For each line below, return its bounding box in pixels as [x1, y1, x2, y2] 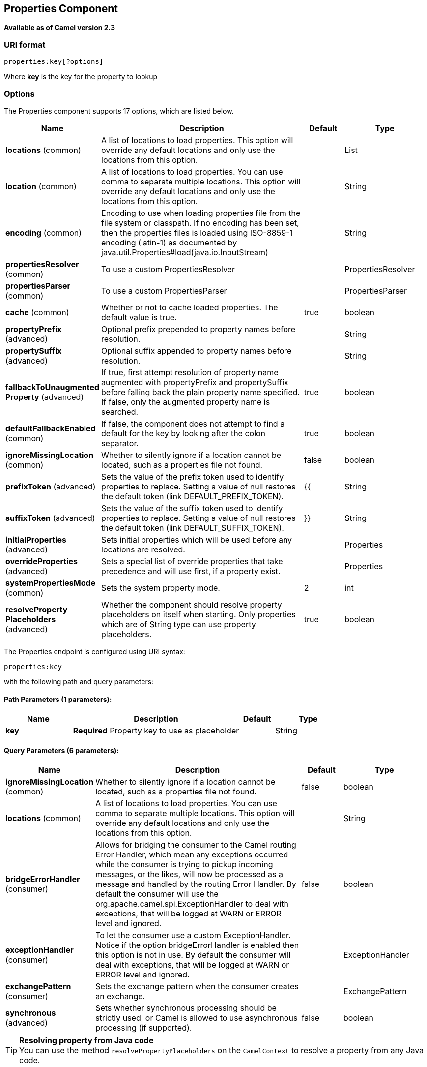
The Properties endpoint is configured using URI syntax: [4, 647, 185, 656]
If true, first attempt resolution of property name [101, 367, 279, 377]
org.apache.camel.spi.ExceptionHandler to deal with [95, 899, 288, 909]
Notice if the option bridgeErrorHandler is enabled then [95, 940, 299, 950]
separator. [101, 438, 139, 448]
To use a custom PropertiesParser [101, 285, 227, 296]
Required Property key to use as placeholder [73, 726, 239, 736]
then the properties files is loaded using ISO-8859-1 [101, 227, 293, 238]
